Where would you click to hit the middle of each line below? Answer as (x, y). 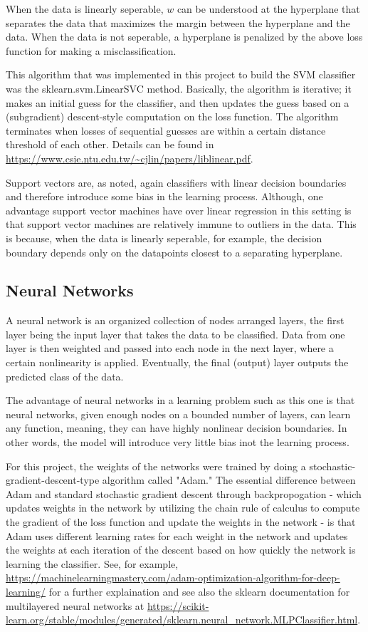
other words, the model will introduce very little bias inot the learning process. (178, 442)
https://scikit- (178, 605)
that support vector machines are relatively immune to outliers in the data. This (181, 224)
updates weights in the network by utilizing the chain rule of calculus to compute (183, 508)
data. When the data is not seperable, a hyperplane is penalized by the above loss (184, 37)
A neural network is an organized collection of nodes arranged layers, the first (175, 320)
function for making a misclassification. (91, 50)
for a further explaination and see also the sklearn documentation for (199, 591)
